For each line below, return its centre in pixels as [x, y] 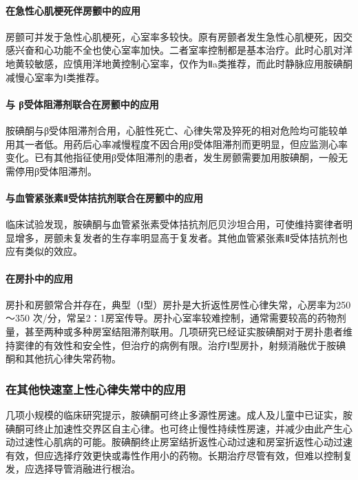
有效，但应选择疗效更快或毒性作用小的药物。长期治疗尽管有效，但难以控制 [174, 455]
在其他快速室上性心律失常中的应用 [96, 389]
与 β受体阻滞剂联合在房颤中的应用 [82, 104]
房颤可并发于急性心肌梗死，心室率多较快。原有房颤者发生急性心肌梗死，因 [174, 36]
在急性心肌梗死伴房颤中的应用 [73, 10]
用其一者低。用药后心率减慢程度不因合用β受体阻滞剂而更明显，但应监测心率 [177, 144]
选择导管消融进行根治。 [87, 469]
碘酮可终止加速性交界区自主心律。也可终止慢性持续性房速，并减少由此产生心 [179, 428]
